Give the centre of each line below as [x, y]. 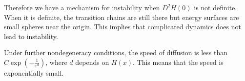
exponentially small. [34, 72]
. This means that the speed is [178, 62]
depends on [92, 62]
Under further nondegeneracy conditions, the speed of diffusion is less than [116, 52]
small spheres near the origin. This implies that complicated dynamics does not [122, 27]
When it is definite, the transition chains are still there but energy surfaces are [122, 17]
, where [56, 62]
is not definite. [215, 7]
